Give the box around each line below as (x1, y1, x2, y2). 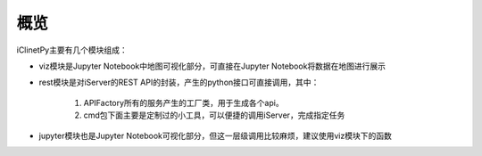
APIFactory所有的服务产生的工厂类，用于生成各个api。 (83, 97, 285, 108)
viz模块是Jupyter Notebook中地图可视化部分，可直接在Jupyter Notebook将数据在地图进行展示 (38, 61, 386, 71)
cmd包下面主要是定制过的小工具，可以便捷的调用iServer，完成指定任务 (83, 110, 345, 120)
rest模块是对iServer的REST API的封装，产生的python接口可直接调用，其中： (38, 77, 320, 88)
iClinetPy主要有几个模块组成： (16, 45, 129, 55)
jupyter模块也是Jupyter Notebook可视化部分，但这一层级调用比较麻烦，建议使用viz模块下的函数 (38, 130, 392, 141)
